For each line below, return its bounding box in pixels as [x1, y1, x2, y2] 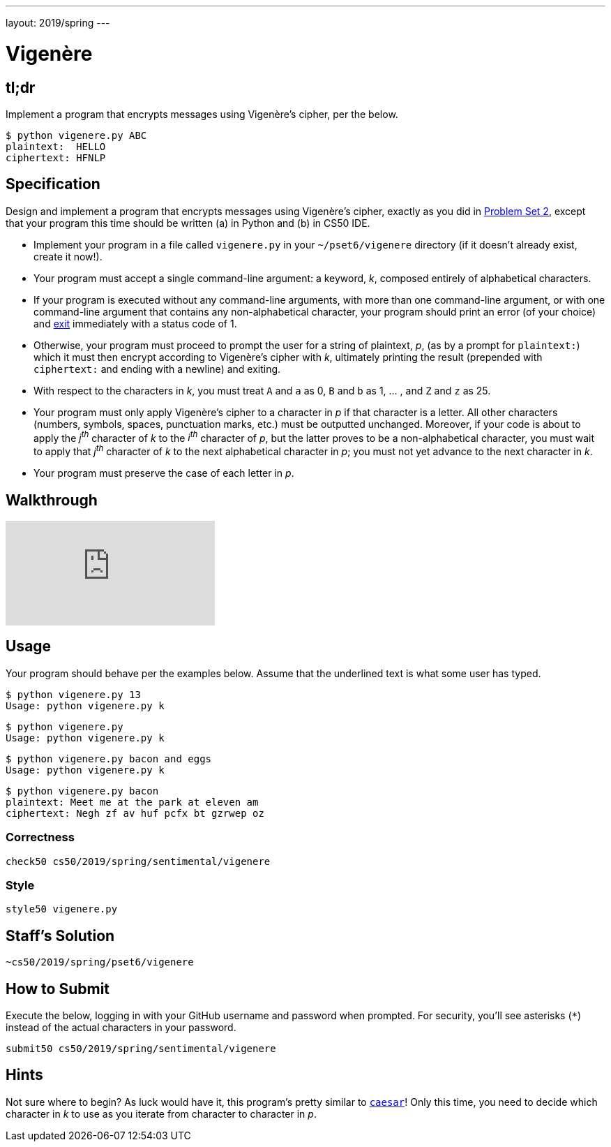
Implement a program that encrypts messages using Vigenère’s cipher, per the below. [6, 108, 398, 120]
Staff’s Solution [6, 926, 115, 945]
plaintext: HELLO [6, 140, 106, 152]
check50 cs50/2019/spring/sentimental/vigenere [6, 855, 271, 867]
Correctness [6, 830, 75, 845]
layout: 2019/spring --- [6, 17, 110, 29]
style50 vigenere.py [6, 903, 118, 915]
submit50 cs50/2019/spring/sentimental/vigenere [6, 1042, 276, 1054]
